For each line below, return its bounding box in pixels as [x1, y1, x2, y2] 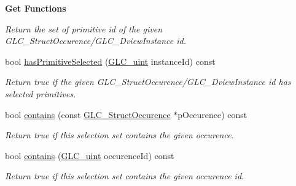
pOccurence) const [177, 108, 247, 121]
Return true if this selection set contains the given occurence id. [5, 169, 244, 182]
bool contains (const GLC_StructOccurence [5, 108, 171, 121]
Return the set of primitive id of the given [5, 22, 163, 35]
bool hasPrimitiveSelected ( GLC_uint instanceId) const [5, 54, 216, 67]
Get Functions [5, 2, 66, 14]
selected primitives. [5, 87, 76, 100]
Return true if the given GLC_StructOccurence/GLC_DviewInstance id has [5, 75, 291, 88]
